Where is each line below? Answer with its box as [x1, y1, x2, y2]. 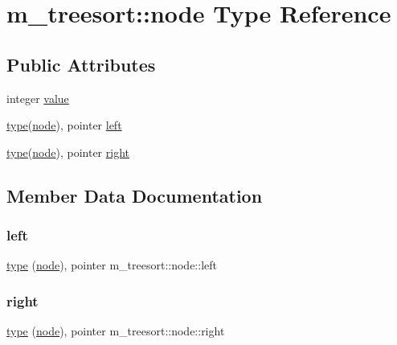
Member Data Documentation [6, 183, 263, 207]
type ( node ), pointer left [6, 117, 122, 133]
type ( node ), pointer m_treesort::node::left [6, 257, 217, 273]
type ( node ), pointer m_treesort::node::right [6, 322, 225, 339]
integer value [6, 89, 69, 106]
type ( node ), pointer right [6, 143, 129, 160]
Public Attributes [6, 51, 156, 76]
